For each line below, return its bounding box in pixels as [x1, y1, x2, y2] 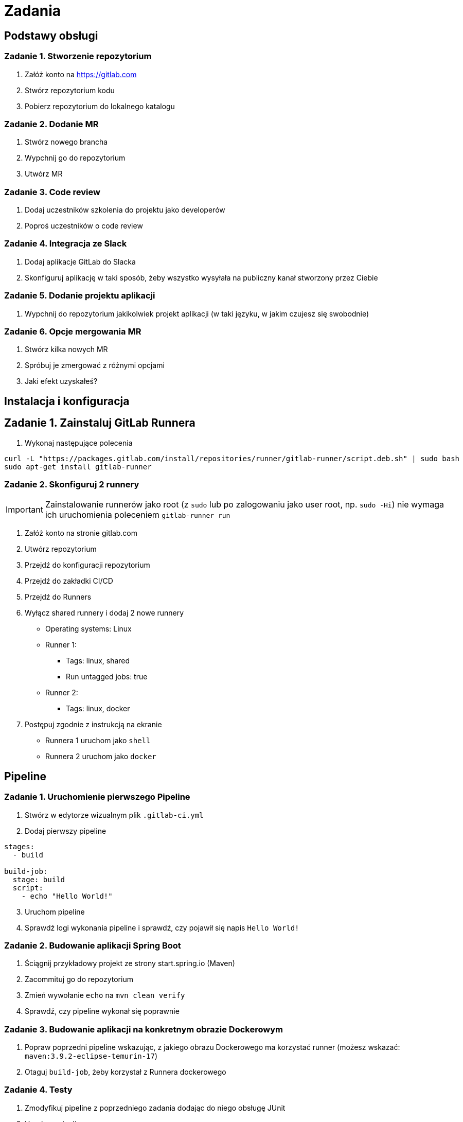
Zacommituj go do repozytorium [25, 975, 133, 984]
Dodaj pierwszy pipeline [25, 826, 106, 835]
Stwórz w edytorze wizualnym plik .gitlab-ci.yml [25, 810, 204, 819]
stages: [4, 842, 35, 851]
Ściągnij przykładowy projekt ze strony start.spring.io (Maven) [25, 959, 235, 968]
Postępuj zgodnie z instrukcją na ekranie [25, 720, 162, 729]
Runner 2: [45, 688, 78, 697]
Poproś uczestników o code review [25, 221, 143, 231]
